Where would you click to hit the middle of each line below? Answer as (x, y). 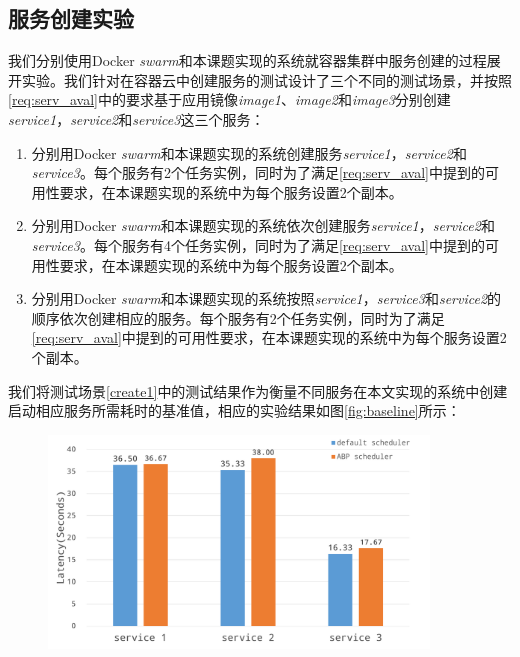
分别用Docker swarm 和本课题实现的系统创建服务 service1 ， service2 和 (249, 152)
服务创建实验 (71, 18)
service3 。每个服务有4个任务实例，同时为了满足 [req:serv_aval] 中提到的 (258, 244)
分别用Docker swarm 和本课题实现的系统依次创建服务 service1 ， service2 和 (263, 225)
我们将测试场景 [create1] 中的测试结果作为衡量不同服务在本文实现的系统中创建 (258, 390)
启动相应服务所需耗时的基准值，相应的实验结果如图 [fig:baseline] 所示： (234, 410)
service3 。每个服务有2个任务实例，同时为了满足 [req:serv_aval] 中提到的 (258, 172)
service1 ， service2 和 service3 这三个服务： (136, 118)
